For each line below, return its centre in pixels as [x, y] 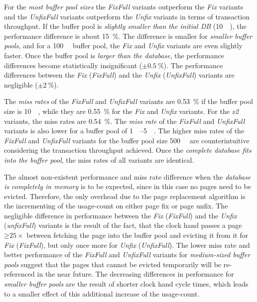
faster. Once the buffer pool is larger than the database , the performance [114, 55]
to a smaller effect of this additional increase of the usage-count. [102, 293]
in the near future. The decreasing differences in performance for [135, 274]
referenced [19, 274]
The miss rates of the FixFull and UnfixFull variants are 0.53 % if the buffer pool [128, 101]
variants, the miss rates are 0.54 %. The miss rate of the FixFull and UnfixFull [125, 121]
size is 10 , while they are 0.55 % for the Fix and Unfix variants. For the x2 [122, 111]
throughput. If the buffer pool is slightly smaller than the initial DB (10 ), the [125, 26]
